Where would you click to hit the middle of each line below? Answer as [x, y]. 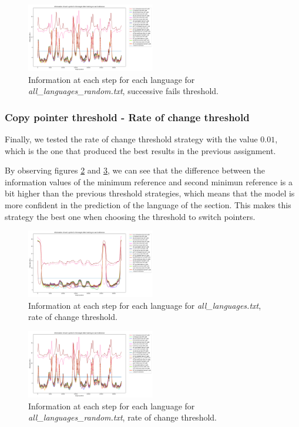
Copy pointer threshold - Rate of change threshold [127, 117]
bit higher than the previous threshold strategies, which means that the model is [150, 193]
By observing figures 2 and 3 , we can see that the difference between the [135, 170]
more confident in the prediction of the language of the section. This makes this [148, 205]
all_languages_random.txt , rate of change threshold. [122, 417]
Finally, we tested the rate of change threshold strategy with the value [131, 139]
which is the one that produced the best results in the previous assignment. [140, 150]
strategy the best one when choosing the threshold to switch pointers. [130, 216]
